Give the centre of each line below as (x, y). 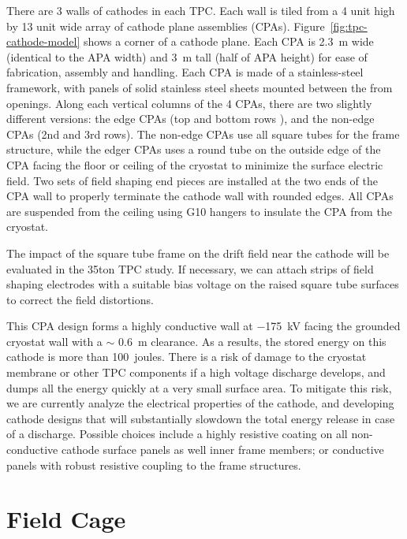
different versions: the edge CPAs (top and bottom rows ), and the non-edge (190, 119)
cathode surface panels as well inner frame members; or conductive (222, 450)
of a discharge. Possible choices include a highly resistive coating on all (177, 434)
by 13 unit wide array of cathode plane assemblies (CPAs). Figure (166, 26)
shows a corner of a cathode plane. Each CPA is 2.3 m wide (229, 41)
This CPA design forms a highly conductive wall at (130, 326)
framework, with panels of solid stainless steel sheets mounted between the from (200, 87)
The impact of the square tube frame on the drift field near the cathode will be (198, 253)
